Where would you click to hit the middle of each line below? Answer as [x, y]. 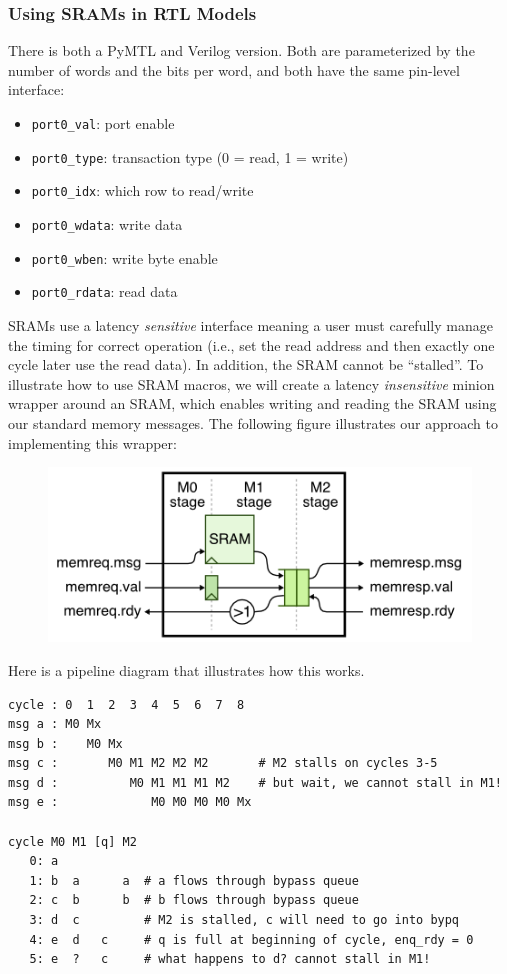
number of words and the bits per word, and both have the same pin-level [234, 69]
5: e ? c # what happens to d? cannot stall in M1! [230, 959]
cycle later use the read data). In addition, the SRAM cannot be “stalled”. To [246, 364]
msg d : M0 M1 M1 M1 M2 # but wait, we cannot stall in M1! [255, 782]
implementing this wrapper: [92, 442]
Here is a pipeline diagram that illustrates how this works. [186, 669]
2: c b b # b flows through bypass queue [194, 900]
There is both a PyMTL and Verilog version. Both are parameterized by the [241, 50]
